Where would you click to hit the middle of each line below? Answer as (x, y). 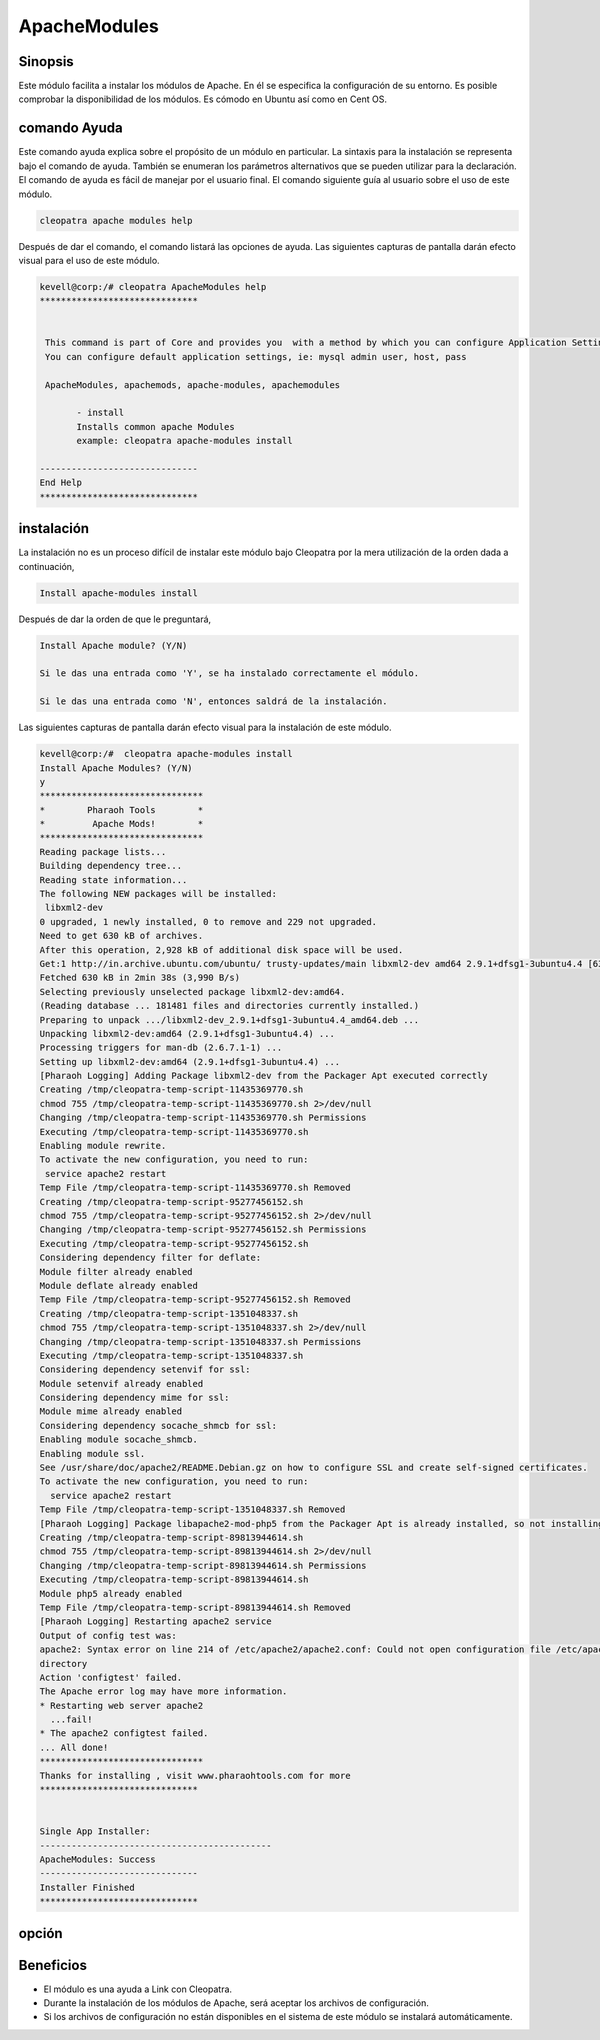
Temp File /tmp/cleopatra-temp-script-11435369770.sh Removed (195, 1188)
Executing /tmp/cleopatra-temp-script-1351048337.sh (171, 1355)
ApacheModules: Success (98, 1859)
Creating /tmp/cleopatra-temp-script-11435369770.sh (171, 1089)
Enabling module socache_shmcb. (119, 1439)
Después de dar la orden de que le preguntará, (115, 619)
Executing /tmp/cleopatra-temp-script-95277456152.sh (174, 1243)
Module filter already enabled (116, 1271)
